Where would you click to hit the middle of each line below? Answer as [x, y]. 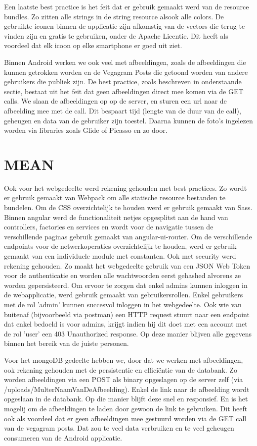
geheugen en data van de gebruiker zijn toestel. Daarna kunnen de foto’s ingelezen [128, 120]
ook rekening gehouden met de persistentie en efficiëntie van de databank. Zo [121, 369]
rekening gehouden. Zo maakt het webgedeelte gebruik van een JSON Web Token [127, 265]
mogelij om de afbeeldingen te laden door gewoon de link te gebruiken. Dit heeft [126, 408]
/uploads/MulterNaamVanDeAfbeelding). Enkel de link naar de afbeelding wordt [127, 389]
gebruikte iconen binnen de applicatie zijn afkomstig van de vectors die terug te [125, 26]
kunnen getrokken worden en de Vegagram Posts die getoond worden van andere [126, 72]
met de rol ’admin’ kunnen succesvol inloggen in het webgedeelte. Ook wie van [123, 304]
